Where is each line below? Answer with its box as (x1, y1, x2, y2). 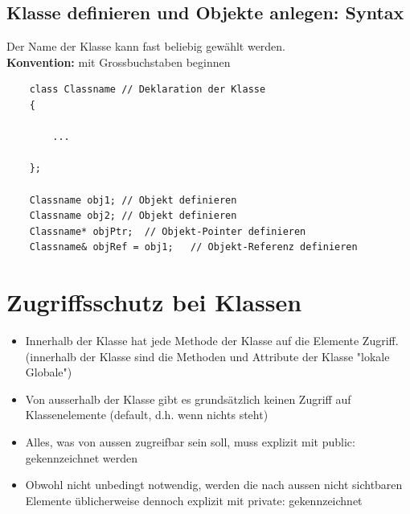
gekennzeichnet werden (25, 449, 138, 466)
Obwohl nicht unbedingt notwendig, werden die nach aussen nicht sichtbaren (25, 476, 403, 493)
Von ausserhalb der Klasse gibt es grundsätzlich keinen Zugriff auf (25, 390, 351, 407)
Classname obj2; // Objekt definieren (29, 210, 237, 222)
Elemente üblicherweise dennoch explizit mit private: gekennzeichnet (25, 491, 363, 508)
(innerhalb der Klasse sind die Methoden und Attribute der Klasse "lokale (25, 347, 390, 364)
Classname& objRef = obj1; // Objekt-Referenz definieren (29, 241, 358, 253)
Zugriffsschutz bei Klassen (6, 286, 302, 319)
